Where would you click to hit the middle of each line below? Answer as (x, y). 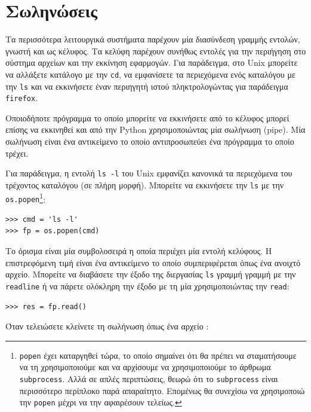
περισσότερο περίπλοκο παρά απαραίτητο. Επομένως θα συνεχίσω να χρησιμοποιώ (162, 390)
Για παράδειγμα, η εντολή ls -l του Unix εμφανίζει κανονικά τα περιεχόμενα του (149, 173)
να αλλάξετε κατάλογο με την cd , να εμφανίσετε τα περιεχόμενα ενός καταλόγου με (150, 74)
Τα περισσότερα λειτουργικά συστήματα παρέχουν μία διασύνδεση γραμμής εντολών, (153, 39)
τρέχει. (17, 153)
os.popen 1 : (26, 198)
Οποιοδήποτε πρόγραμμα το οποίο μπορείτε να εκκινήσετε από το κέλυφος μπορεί (147, 118)
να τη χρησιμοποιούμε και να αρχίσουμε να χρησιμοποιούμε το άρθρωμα (145, 367)
